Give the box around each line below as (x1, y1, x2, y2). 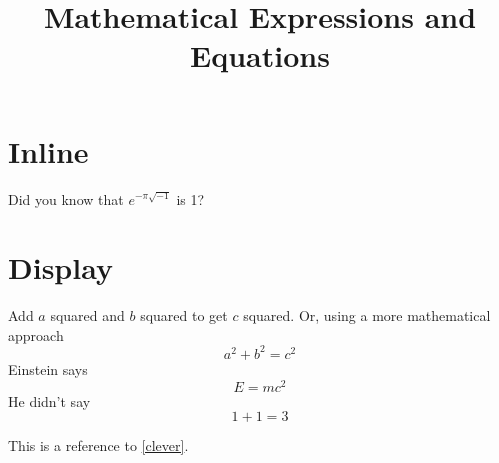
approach (8, 324, 64, 345)
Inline (8, 130, 89, 171)
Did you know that (8, 188, 124, 209)
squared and (50, 305, 125, 326)
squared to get (140, 305, 228, 326)
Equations (190, 35, 330, 76)
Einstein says (8, 358, 88, 379)
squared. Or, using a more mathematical (243, 305, 491, 326)
